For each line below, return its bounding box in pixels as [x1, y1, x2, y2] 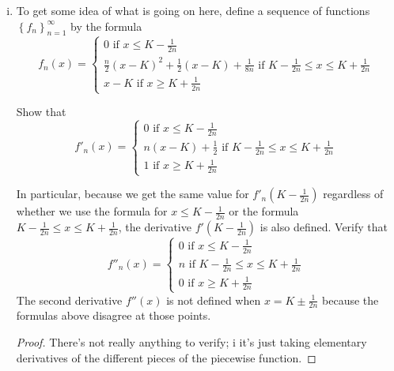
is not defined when [166, 291, 261, 308]
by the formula [70, 17, 142, 34]
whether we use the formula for [16, 203, 168, 219]
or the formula [229, 203, 299, 219]
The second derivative [16, 291, 123, 308]
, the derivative [118, 219, 191, 235]
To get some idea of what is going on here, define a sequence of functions [16, 2, 370, 18]
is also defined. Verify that [260, 219, 388, 235]
